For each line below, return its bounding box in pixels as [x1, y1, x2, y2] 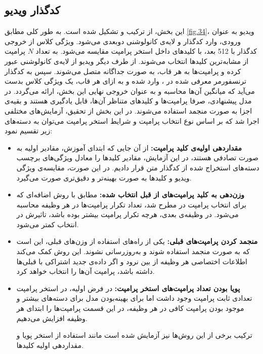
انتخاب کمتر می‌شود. [16, 219, 79, 229]
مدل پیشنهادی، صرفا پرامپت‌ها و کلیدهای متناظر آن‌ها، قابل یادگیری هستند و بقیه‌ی [5, 95, 252, 106]
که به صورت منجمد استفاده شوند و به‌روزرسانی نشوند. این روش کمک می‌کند [16, 246, 250, 257]
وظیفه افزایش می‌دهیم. [16, 312, 88, 323]
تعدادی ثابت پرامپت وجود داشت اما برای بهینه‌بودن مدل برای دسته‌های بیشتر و [16, 293, 252, 303]
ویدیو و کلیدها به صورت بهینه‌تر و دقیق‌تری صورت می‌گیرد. [16, 172, 192, 183]
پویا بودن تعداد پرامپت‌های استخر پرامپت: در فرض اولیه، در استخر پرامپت [16, 282, 240, 293]
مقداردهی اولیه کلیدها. [16, 339, 84, 350]
